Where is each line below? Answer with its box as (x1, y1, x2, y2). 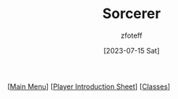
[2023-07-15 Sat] (103, 46, 160, 55)
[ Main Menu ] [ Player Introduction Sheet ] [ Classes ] (7, 82, 171, 91)
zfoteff (121, 31, 143, 40)
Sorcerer (102, 5, 161, 23)
